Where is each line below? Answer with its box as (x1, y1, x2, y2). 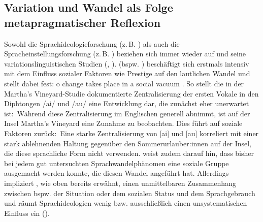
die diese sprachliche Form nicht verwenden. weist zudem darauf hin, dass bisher (4, 148, 254, 158)
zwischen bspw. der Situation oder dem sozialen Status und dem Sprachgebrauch (4, 187, 255, 198)
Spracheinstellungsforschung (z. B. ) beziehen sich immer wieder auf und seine (4, 48, 246, 59)
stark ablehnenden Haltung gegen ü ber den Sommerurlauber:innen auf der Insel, (4, 138, 251, 148)
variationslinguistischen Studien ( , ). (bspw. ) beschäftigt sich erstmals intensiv (4, 58, 249, 69)
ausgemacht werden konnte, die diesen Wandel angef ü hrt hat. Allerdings (4, 168, 229, 178)
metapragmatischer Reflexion (4, 14, 161, 30)
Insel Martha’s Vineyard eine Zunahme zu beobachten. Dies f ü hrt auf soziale (4, 118, 243, 129)
